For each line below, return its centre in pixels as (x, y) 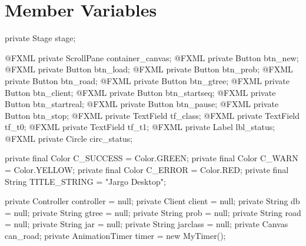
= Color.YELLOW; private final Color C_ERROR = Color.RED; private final (147, 170)
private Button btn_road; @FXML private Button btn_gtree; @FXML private (147, 80)
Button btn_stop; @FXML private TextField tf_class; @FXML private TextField (152, 115)
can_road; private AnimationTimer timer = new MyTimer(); (115, 236)
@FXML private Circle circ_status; (69, 138)
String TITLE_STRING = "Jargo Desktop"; (85, 181)
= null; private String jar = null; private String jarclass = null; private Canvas (147, 224)
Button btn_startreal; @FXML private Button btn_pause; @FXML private (142, 104)
